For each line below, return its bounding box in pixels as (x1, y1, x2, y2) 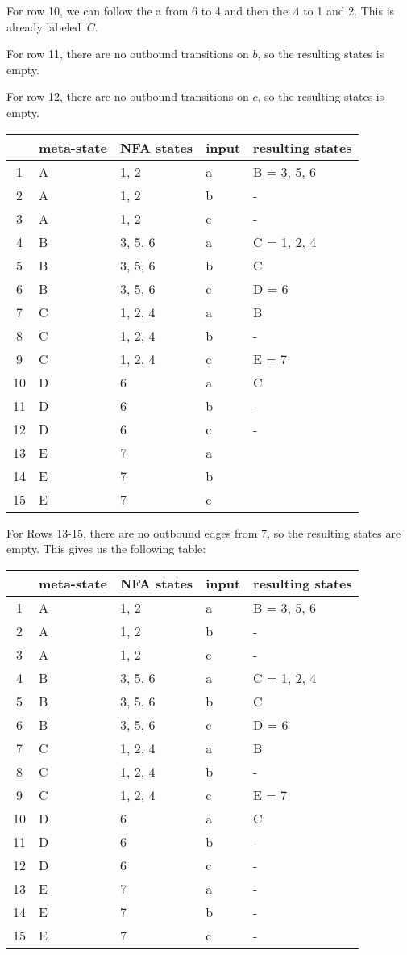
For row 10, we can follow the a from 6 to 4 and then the (6, 2, 289, 19)
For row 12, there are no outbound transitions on (6, 88, 249, 105)
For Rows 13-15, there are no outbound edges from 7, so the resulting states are (6, 524, 401, 541)
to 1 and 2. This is (303, 2, 395, 19)
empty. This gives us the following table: (6, 540, 206, 557)
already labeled (6, 18, 81, 35)
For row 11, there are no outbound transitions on (6, 45, 249, 62)
